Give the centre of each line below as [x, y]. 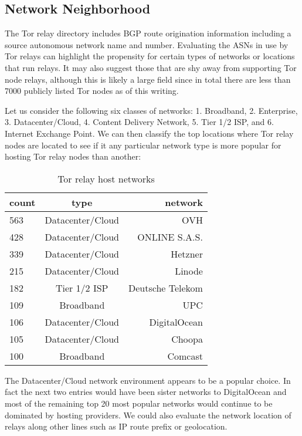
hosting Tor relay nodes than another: [73, 156]
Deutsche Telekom [165, 288]
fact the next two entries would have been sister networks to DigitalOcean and [146, 392]
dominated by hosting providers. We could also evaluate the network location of [148, 415]
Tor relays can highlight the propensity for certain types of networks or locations [150, 56]
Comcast [185, 356]
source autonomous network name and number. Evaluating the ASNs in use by [147, 44]
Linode [189, 271]
